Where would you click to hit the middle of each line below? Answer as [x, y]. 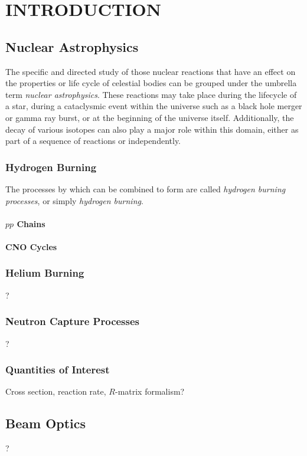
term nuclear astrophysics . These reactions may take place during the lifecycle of [151, 94]
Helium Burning [45, 273]
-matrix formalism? [150, 391]
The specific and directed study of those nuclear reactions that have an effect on [151, 71]
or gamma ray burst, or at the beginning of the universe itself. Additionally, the [150, 117]
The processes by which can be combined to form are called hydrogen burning [146, 188]
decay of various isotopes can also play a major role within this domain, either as [152, 129]
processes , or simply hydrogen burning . [74, 200]
